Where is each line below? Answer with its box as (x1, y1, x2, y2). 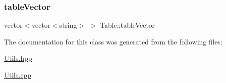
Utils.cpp (4, 70, 31, 80)
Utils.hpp (4, 53, 32, 63)
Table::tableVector (100, 20, 155, 30)
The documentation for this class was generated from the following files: (4, 36, 223, 46)
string (59, 20, 77, 30)
